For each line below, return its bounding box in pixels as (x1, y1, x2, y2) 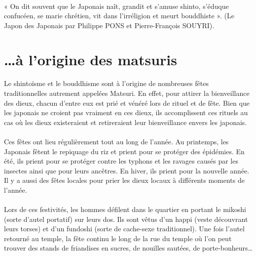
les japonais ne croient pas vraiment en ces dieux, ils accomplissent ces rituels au (4, 107, 248, 118)
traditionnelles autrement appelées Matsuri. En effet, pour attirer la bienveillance (4, 87, 250, 98)
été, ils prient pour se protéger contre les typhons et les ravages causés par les (4, 156, 238, 166)
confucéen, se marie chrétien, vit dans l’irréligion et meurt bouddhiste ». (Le (4, 10, 234, 21)
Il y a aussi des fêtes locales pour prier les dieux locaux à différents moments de (4, 175, 245, 185)
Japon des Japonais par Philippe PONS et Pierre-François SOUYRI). (4, 20, 215, 30)
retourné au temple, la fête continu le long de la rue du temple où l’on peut (4, 233, 232, 243)
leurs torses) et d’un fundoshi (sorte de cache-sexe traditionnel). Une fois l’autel (4, 223, 245, 234)
